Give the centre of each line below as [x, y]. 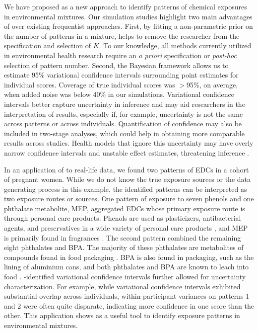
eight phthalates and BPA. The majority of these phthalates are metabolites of [124, 247]
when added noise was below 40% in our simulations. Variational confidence [119, 94]
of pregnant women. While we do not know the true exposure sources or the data [128, 179]
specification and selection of [48, 45]
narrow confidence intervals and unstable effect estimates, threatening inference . [127, 152]
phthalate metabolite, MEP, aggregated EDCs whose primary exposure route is [125, 208]
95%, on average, [212, 84]
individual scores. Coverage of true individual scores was [90, 84]
